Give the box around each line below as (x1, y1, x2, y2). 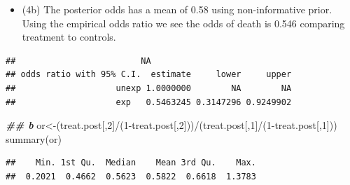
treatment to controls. (22, 29, 116, 44)
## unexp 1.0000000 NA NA (6, 83, 292, 93)
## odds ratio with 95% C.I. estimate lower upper (6, 69, 292, 80)
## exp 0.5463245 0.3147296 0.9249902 (6, 97, 292, 107)
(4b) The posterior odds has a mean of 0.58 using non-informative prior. (22, 2, 332, 16)
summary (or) (6, 131, 62, 146)
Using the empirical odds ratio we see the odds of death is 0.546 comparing (22, 15, 345, 30)
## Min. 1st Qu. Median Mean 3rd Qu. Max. (6, 158, 256, 168)
